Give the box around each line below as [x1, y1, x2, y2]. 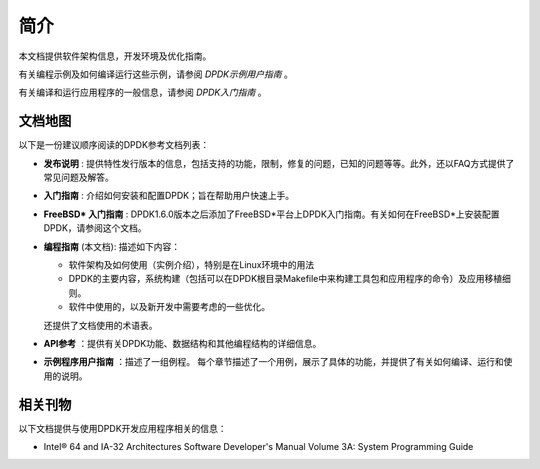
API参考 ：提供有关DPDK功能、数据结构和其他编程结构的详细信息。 [43, 337, 322, 349]
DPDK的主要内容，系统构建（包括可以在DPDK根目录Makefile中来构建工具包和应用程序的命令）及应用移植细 [68, 273, 512, 285]
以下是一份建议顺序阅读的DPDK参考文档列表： [18, 139, 210, 151]
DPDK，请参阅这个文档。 [43, 222, 147, 234]
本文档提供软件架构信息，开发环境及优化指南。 [18, 50, 212, 62]
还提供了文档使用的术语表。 [43, 319, 158, 331]
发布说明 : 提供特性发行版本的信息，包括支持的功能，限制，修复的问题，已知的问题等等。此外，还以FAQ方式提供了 [43, 157, 515, 169]
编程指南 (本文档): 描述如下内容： [43, 240, 181, 252]
